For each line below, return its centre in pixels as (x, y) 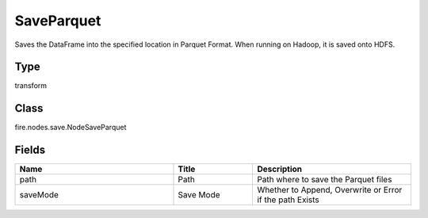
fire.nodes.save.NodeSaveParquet (71, 128)
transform (31, 86)
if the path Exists (289, 200)
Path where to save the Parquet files (325, 180)
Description (280, 169)
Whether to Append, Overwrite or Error (330, 190)
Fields (30, 150)
